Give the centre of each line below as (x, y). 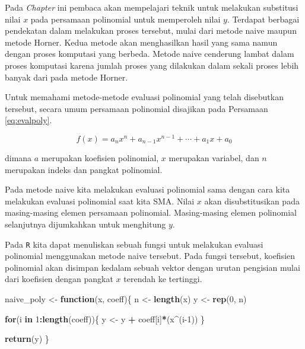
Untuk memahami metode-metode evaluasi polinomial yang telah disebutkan (144, 97)
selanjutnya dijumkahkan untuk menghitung (85, 224)
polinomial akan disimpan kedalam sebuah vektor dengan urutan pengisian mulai (152, 267)
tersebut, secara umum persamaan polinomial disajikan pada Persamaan (136, 108)
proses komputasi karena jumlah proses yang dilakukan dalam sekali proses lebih (152, 65)
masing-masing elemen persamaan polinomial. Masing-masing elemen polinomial (151, 212)
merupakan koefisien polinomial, (100, 158)
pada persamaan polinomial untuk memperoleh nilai (126, 19)
